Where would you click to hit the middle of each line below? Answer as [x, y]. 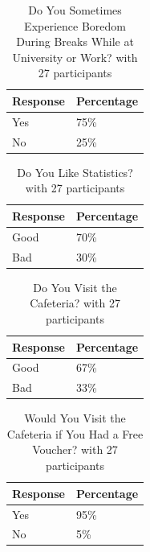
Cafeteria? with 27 [75, 303]
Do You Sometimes [75, 10]
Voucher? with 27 [75, 449]
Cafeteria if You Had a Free [75, 433]
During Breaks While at [75, 41]
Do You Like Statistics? [75, 172]
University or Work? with [75, 57]
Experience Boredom [75, 25]
